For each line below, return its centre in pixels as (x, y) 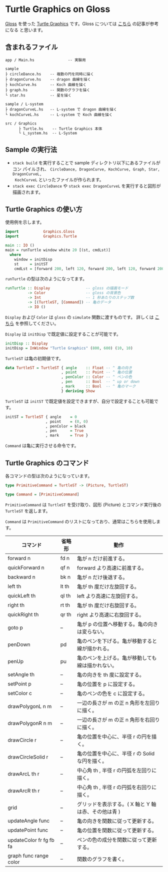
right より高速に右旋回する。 (110, 614)
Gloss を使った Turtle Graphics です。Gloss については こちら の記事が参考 (82, 23)
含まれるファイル (31, 47)
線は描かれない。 (97, 665)
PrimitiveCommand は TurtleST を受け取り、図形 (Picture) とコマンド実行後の (83, 504)
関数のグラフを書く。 (102, 859)
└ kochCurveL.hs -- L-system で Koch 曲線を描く (59, 114)
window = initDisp (33, 259)
